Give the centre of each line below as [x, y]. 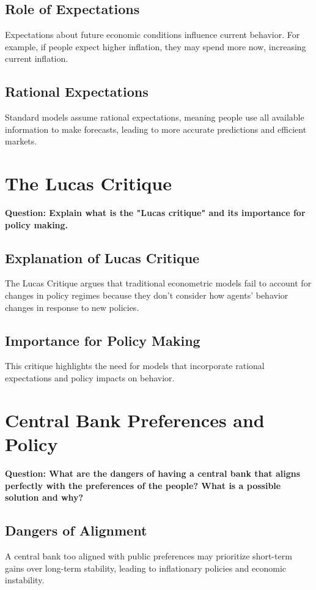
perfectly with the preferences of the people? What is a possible [143, 485]
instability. [25, 580]
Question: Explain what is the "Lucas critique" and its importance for [155, 213]
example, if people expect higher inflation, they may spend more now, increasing [156, 46]
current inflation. [37, 58]
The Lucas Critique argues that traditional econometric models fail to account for [158, 283]
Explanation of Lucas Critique [102, 257]
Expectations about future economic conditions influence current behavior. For [152, 35]
